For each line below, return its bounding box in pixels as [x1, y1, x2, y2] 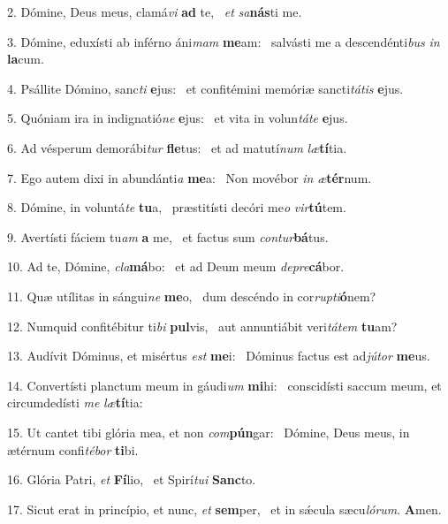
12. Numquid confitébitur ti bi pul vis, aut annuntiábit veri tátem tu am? [7, 316, 398, 335]
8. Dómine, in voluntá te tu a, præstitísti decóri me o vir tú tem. [7, 198, 346, 216]
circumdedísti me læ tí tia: [7, 393, 143, 412]
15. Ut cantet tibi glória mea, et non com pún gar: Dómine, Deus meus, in [7, 422, 410, 441]
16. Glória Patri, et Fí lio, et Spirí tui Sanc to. [7, 470, 256, 489]
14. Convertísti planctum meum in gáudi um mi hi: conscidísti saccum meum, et [7, 376, 442, 394]
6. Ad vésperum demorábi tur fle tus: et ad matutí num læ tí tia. [7, 138, 347, 156]
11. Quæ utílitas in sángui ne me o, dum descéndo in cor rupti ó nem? [7, 286, 376, 305]
